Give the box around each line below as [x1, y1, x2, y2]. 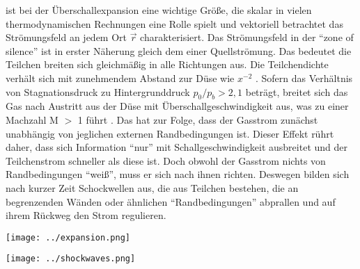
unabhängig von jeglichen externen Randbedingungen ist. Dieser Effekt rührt [6, 126, 334, 140]
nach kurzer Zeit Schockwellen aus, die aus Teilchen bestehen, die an [6, 180, 299, 195]
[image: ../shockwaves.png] [6, 254, 136, 264]
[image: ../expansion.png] [6, 232, 130, 243]
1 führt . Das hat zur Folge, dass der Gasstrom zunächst [77, 112, 318, 127]
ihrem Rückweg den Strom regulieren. [6, 208, 166, 222]
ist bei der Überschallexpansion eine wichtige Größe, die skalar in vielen [6, 3, 312, 17]
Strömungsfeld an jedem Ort [6, 30, 127, 44]
